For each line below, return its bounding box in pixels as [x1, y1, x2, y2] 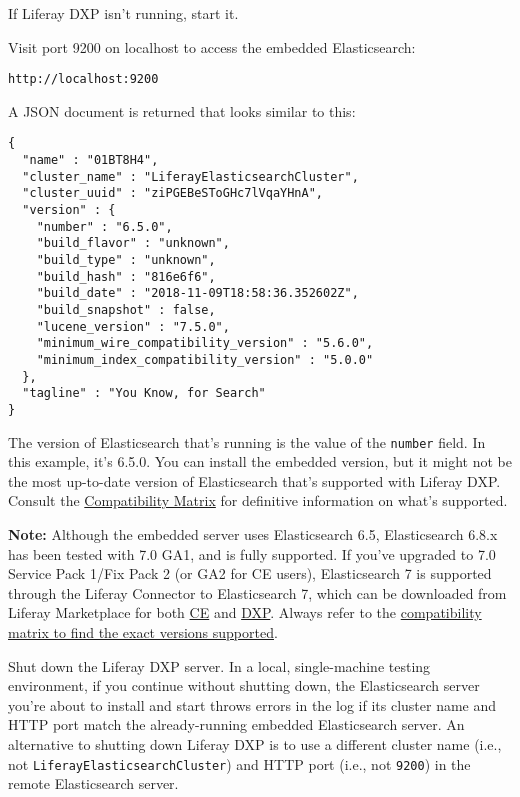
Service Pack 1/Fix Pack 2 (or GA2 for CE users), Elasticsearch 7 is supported [8, 563, 492, 584]
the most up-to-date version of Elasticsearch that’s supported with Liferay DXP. [8, 470, 501, 491]
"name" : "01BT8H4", [22, 153, 159, 168]
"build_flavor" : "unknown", [36, 236, 230, 251]
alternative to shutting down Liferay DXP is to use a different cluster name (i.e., [8, 733, 502, 754]
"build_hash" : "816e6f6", [36, 269, 216, 284]
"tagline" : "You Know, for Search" [22, 386, 266, 401]
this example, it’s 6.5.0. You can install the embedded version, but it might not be [8, 451, 512, 472]
